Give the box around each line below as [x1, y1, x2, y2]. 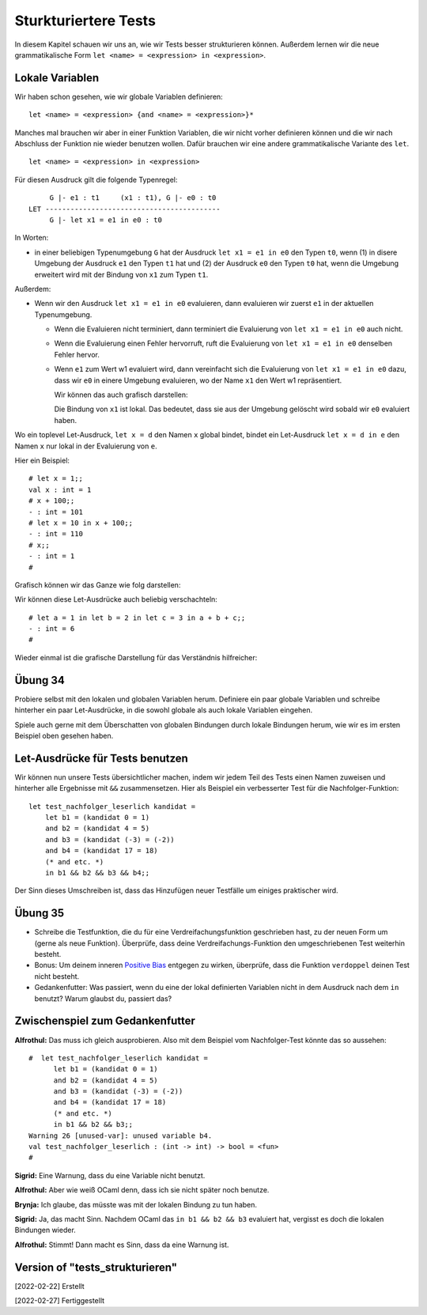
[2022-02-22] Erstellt [14, 1281, 85, 1290]
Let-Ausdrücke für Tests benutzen [14, 751, 189, 765]
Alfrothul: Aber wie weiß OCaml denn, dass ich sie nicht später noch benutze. [14, 1185, 270, 1195]
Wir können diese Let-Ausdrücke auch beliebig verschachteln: [14, 595, 217, 604]
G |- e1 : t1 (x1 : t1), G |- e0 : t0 [49, 194, 217, 202]
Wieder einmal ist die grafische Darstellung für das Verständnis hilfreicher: [14, 652, 258, 662]
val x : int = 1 [28, 485, 92, 494]
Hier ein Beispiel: [14, 455, 70, 465]
